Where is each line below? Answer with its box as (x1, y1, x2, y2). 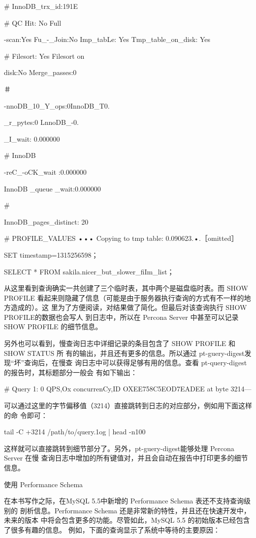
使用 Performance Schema (4, 479, 83, 489)
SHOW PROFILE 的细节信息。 (4, 321, 102, 332)
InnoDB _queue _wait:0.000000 (4, 183, 101, 193)
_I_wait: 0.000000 (4, 133, 60, 144)
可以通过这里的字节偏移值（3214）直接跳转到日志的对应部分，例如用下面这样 (4, 400, 252, 411)
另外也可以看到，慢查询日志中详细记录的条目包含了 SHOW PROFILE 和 (4, 338, 235, 348)
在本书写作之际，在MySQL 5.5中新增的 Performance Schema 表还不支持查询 (4, 496, 244, 506)
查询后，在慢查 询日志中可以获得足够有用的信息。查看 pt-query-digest (24, 357, 247, 368)
